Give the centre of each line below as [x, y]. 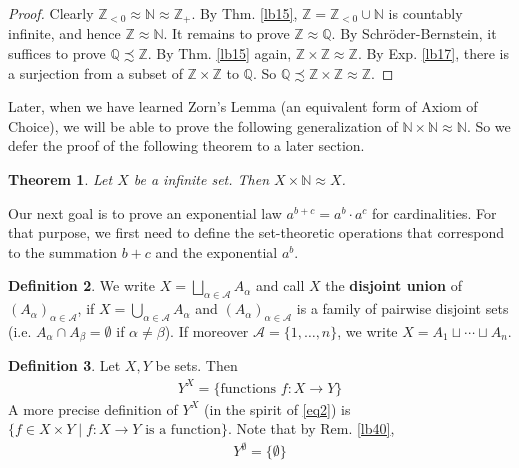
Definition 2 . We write [82, 285]
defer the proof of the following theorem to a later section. [186, 145]
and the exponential [216, 251]
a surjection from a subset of [95, 72]
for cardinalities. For [434, 212]
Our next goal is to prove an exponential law [145, 212]
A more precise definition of [93, 408]
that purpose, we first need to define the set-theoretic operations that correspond [256, 232]
